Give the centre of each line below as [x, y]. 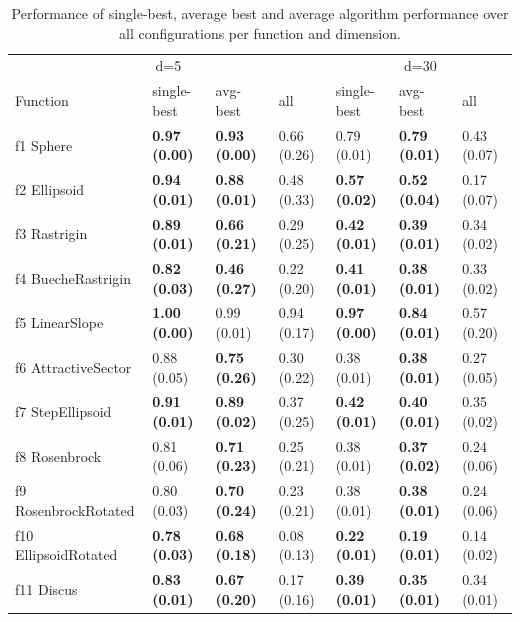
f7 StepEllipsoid [63, 411]
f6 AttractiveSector [73, 366]
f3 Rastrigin [51, 233]
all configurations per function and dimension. [260, 32]
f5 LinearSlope [59, 322]
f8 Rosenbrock [58, 455]
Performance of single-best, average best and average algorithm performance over [260, 13]
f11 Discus [46, 588]
